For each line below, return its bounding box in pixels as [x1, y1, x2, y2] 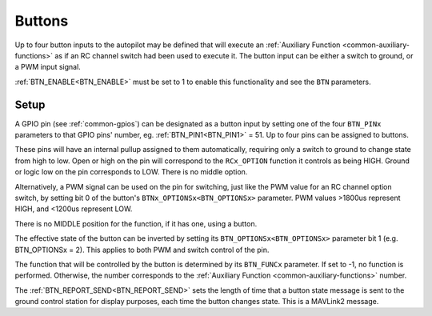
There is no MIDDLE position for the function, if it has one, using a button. [14, 218, 258, 228]
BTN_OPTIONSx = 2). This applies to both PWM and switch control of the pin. [14, 245, 270, 254]
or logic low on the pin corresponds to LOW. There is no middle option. [14, 167, 248, 177]
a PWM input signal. [14, 62, 82, 72]
